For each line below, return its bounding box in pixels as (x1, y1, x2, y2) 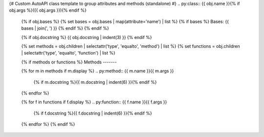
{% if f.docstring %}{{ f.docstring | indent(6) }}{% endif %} (33, 110, 153, 116)
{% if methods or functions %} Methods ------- (21, 59, 117, 65)
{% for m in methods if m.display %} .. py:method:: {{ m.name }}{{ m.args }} (21, 68, 174, 74)
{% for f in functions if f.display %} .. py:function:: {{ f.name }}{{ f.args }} (21, 99, 167, 105)
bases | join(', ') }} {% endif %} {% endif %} (21, 25, 110, 31)
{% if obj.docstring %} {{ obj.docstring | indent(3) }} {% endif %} (21, 34, 152, 40)
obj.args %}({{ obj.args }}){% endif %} (9, 7, 87, 13)
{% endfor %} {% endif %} (21, 121, 75, 127)
